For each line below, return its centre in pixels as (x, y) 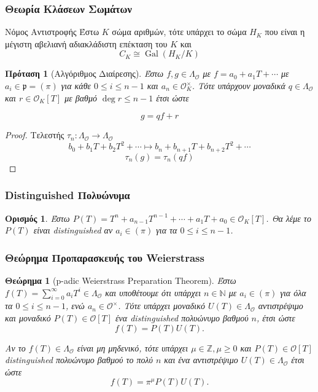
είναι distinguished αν (73, 230)
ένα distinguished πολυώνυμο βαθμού (182, 317)
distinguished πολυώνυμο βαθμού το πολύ (79, 360)
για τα (167, 230)
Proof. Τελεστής (35, 135)
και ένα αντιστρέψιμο (201, 360)
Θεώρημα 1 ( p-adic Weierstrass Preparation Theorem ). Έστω (121, 280)
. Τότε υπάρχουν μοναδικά (238, 85)
